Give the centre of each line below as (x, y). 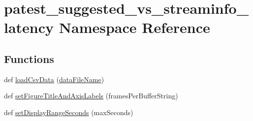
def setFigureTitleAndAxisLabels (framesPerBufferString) (91, 96)
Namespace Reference (134, 27)
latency (29, 27)
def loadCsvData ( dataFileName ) (54, 79)
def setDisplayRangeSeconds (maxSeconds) (69, 112)
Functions (29, 58)
